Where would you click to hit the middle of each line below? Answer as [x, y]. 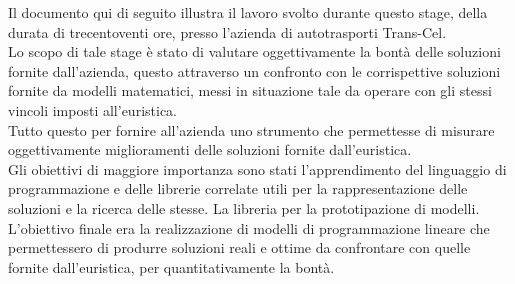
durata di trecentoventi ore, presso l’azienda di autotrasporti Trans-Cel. [227, 31]
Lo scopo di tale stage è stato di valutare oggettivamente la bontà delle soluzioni [254, 51]
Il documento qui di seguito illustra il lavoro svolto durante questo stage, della [248, 12]
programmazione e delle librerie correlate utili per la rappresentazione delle [238, 188]
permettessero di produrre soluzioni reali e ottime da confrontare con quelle [239, 247]
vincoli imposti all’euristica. [92, 109]
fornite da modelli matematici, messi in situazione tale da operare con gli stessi [250, 90]
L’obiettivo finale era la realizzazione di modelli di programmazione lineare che [249, 227]
